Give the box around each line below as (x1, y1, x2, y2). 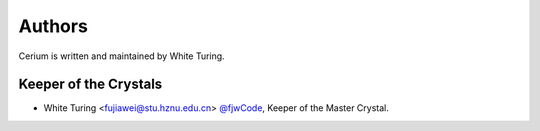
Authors (18, 15, 89, 37)
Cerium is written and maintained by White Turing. (18, 50, 225, 62)
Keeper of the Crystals (18, 76, 163, 93)
